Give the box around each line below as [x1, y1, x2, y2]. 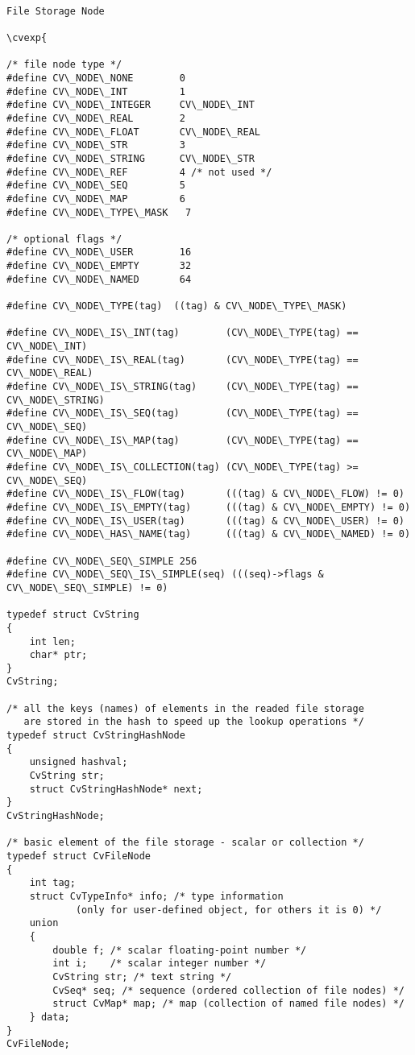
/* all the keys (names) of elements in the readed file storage [6, 702, 364, 714]
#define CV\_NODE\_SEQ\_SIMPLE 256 [6, 555, 197, 567]
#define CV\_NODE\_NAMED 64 [6, 273, 192, 285]
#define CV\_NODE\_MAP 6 [6, 192, 185, 205]
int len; [29, 635, 76, 647]
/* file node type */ [6, 59, 122, 71]
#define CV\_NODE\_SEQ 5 [6, 180, 185, 192]
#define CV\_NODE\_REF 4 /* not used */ [6, 166, 272, 178]
